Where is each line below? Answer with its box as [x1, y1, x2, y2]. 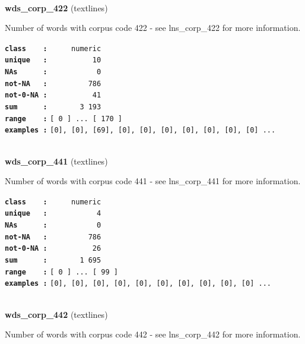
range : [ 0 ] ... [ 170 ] [5, 114, 123, 123]
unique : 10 [5, 56, 101, 65]
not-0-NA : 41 [5, 91, 101, 100]
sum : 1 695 [5, 256, 101, 265]
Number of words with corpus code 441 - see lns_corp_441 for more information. [5, 175, 301, 187]
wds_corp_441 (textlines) [5, 154, 108, 167]
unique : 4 [5, 209, 101, 218]
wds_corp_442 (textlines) [5, 308, 108, 320]
